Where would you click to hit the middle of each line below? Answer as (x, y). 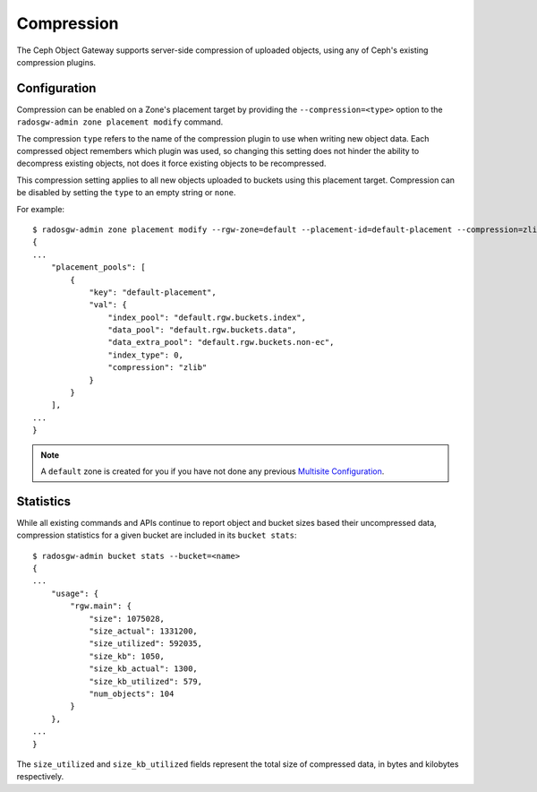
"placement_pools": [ (98, 267)
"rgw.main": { (101, 606)
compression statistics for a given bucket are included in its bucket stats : (157, 535)
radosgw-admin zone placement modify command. (120, 122)
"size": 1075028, (127, 619)
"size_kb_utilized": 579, (146, 681)
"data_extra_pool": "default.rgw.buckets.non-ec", (221, 342)
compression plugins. (56, 62)
